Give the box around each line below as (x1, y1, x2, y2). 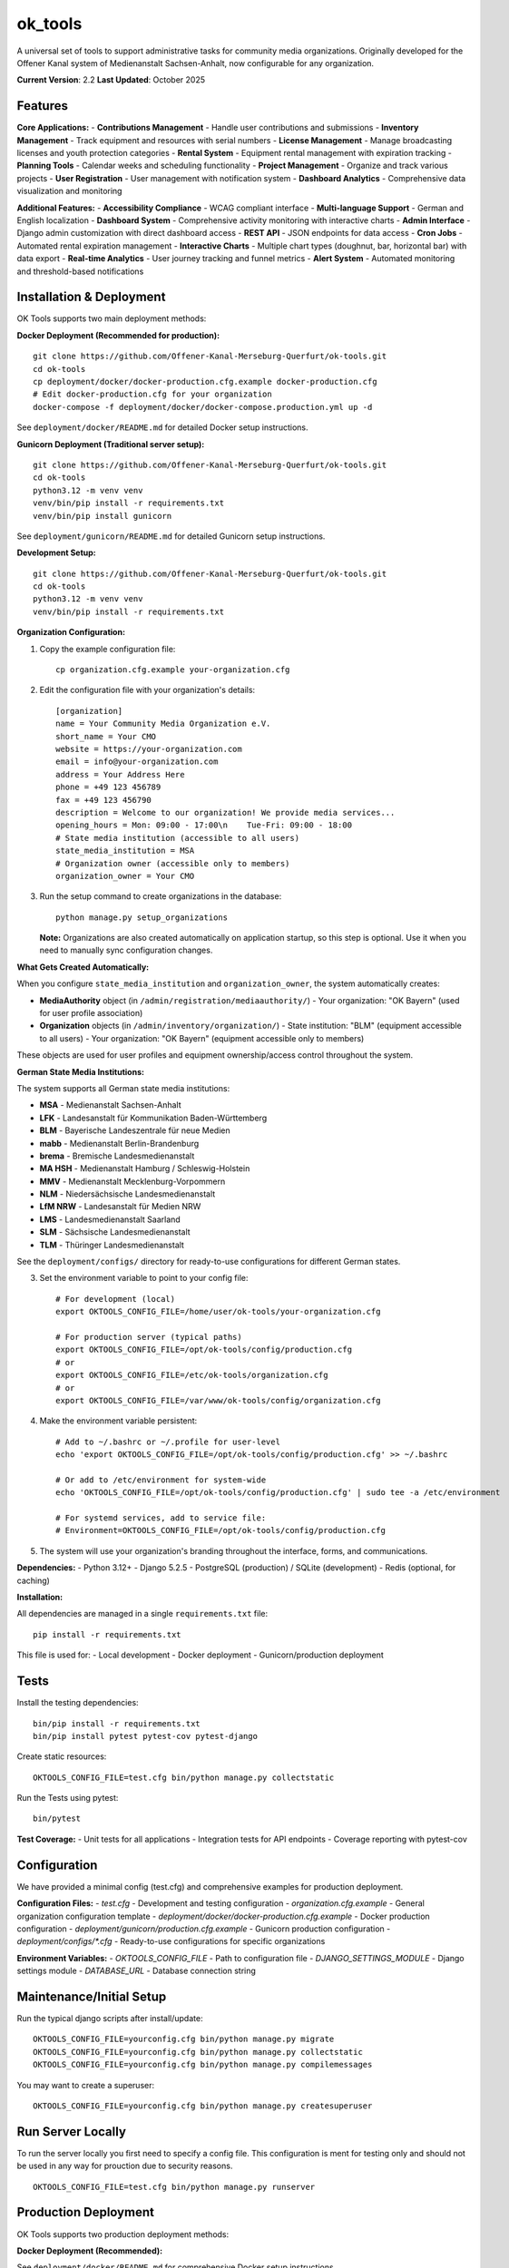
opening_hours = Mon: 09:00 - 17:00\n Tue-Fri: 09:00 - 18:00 (55, 820, 353, 830)
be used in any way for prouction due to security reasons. (16, 2160, 233, 2172)
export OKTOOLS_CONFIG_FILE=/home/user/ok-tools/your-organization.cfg (55, 1306, 381, 1317)
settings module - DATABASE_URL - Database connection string (16, 1965, 256, 1977)
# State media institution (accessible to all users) (55, 833, 299, 843)
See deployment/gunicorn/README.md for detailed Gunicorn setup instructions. (16, 531, 326, 542)
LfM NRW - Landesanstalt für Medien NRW (39, 1201, 201, 1212)
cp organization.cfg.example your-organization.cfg (55, 665, 290, 675)
